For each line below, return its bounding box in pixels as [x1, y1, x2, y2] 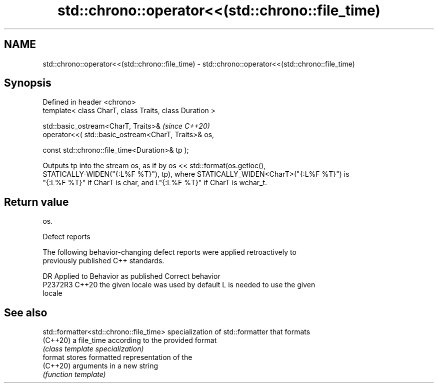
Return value [4, 195, 69, 208]
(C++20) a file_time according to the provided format [42, 336, 217, 345]
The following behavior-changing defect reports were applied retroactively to [42, 248, 296, 257]
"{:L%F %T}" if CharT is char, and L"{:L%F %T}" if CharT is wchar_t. [42, 178, 267, 187]
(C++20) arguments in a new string [42, 361, 158, 370]
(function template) [42, 370, 106, 379]
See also [4, 306, 47, 319]
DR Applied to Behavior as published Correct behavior [42, 272, 220, 281]
